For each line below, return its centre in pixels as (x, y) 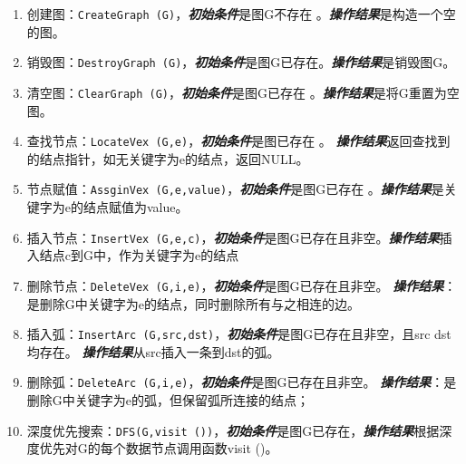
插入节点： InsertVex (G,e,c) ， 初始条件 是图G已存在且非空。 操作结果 (233, 237)
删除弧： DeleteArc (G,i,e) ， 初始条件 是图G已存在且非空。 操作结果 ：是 (242, 382)
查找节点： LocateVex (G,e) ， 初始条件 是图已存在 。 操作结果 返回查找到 (238, 141)
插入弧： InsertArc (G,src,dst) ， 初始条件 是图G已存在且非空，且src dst (239, 334)
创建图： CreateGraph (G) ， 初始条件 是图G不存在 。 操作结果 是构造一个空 (241, 14)
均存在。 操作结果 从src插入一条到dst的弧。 (153, 351)
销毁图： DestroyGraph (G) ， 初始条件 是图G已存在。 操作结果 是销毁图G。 (241, 62)
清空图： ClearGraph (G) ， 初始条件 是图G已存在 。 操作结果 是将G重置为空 (243, 92)
